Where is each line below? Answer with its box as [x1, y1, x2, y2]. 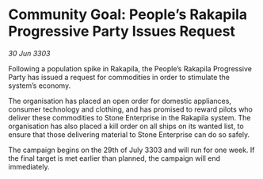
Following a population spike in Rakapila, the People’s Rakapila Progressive [8, 63, 252, 73]
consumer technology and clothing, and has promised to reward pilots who [8, 105, 253, 114]
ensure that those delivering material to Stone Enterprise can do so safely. [8, 129, 250, 139]
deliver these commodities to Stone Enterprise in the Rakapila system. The [8, 112, 251, 122]
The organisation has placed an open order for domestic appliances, [8, 96, 232, 105]
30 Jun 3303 [8, 48, 51, 58]
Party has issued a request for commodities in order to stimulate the [8, 72, 231, 82]
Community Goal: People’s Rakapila [8, 6, 248, 24]
